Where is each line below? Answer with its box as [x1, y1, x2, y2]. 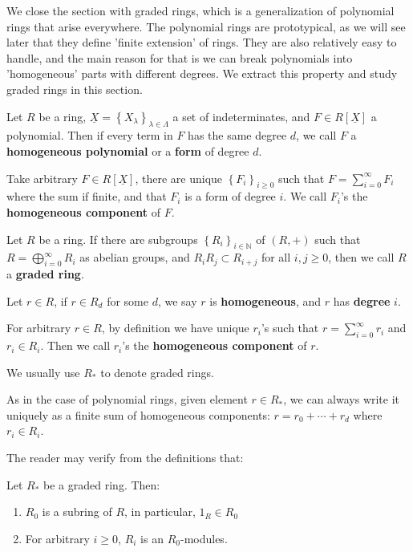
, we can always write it [283, 391, 400, 408]
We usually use [6, 363, 80, 380]
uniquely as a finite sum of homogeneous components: [6, 406, 270, 423]
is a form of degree [184, 188, 276, 205]
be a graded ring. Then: [43, 476, 160, 493]
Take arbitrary [6, 169, 78, 186]
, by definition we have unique [101, 319, 249, 336]
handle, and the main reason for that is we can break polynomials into [6, 49, 353, 66]
